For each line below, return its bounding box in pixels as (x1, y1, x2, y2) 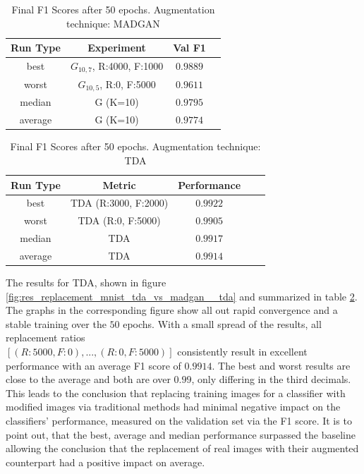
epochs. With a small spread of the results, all (123, 316, 322, 331)
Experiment (87, 40, 146, 55)
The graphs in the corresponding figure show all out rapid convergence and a (6, 303, 338, 317)
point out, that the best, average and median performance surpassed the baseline (6, 427, 356, 442)
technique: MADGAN (66, 16, 160, 30)
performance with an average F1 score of (6, 358, 181, 372)
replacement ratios (6, 330, 85, 345)
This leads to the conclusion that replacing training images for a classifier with (6, 385, 346, 400)
